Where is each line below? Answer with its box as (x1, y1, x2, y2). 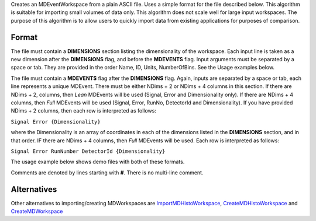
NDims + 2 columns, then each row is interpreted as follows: (11, 107, 156, 114)
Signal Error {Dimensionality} (11, 118, 101, 125)
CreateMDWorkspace (11, 208, 63, 215)
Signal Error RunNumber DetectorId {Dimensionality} (11, 148, 166, 155)
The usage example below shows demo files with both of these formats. (11, 158, 185, 166)
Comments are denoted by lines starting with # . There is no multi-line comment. (11, 169, 204, 176)
